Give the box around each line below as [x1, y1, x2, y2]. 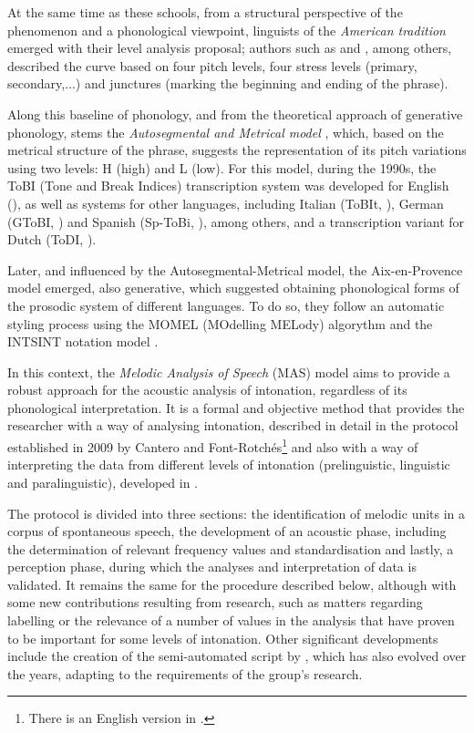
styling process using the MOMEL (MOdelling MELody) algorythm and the [7, 314, 433, 333]
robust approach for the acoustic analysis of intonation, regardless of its [7, 380, 407, 399]
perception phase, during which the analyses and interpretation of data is [7, 557, 417, 576]
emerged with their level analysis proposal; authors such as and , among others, [7, 38, 452, 57]
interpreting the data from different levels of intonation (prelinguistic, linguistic [7, 455, 450, 474]
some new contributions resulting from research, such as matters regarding [7, 593, 423, 612]
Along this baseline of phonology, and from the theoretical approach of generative [7, 104, 463, 123]
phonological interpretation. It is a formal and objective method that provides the [7, 397, 465, 417]
